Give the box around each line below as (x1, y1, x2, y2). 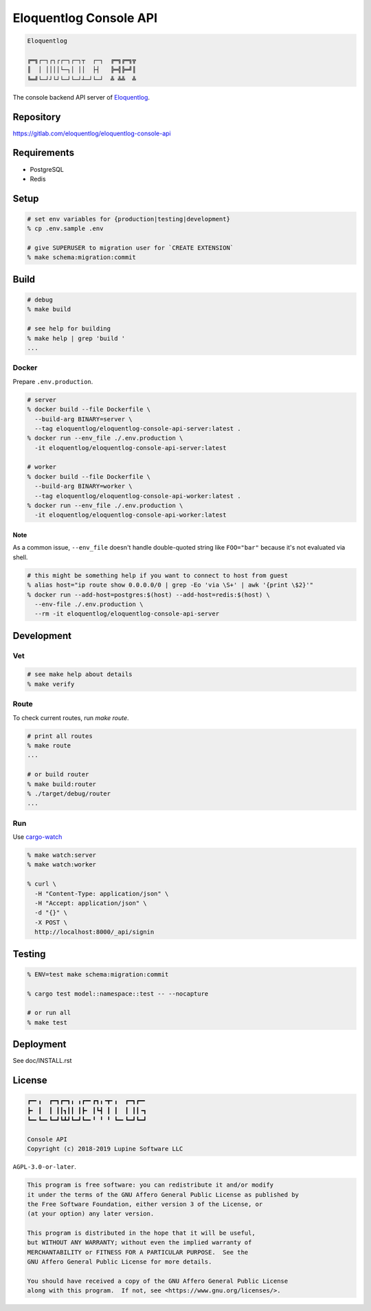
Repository (12, 111, 61, 123)
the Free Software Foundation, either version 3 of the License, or (27, 1200, 263, 1208)
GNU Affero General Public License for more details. (27, 1258, 212, 1266)
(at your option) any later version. (27, 1210, 155, 1218)
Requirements (12, 147, 75, 159)
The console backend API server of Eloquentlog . (12, 93, 150, 101)
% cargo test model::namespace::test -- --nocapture (27, 989, 209, 998)
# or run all (27, 1009, 71, 1017)
